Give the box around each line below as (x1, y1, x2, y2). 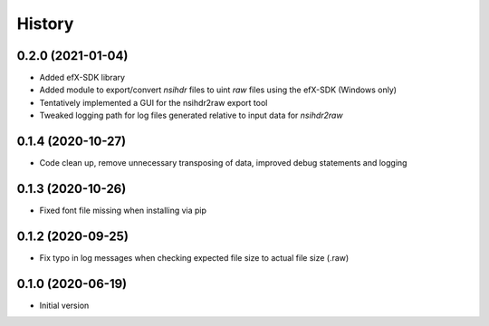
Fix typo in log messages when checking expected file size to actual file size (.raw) (39, 252, 350, 263)
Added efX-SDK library (39, 72, 126, 83)
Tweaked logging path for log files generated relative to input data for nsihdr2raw (39, 110, 343, 121)
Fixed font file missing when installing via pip (39, 205, 207, 216)
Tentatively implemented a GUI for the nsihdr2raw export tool (39, 97, 268, 108)
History (16, 14, 74, 34)
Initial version (39, 300, 90, 311)
